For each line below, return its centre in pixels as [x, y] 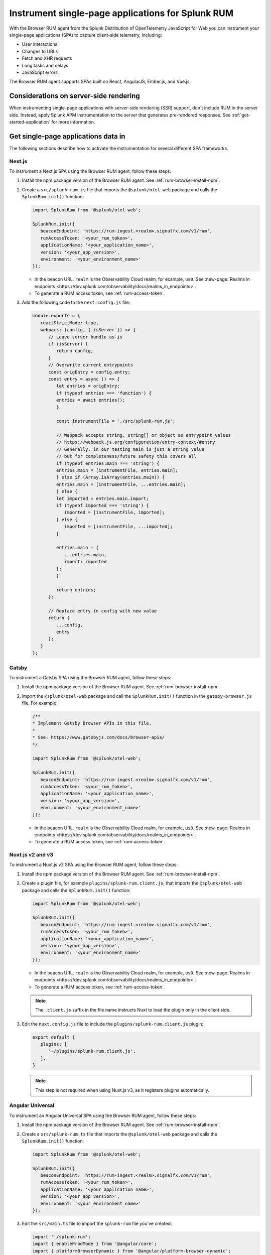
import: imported [85, 562]
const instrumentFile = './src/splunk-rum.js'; [116, 421]
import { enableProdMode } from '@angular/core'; [95, 1244]
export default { [54, 1037]
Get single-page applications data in [67, 136]
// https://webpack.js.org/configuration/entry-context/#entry [135, 442]
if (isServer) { [68, 344]
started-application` [30, 122]
